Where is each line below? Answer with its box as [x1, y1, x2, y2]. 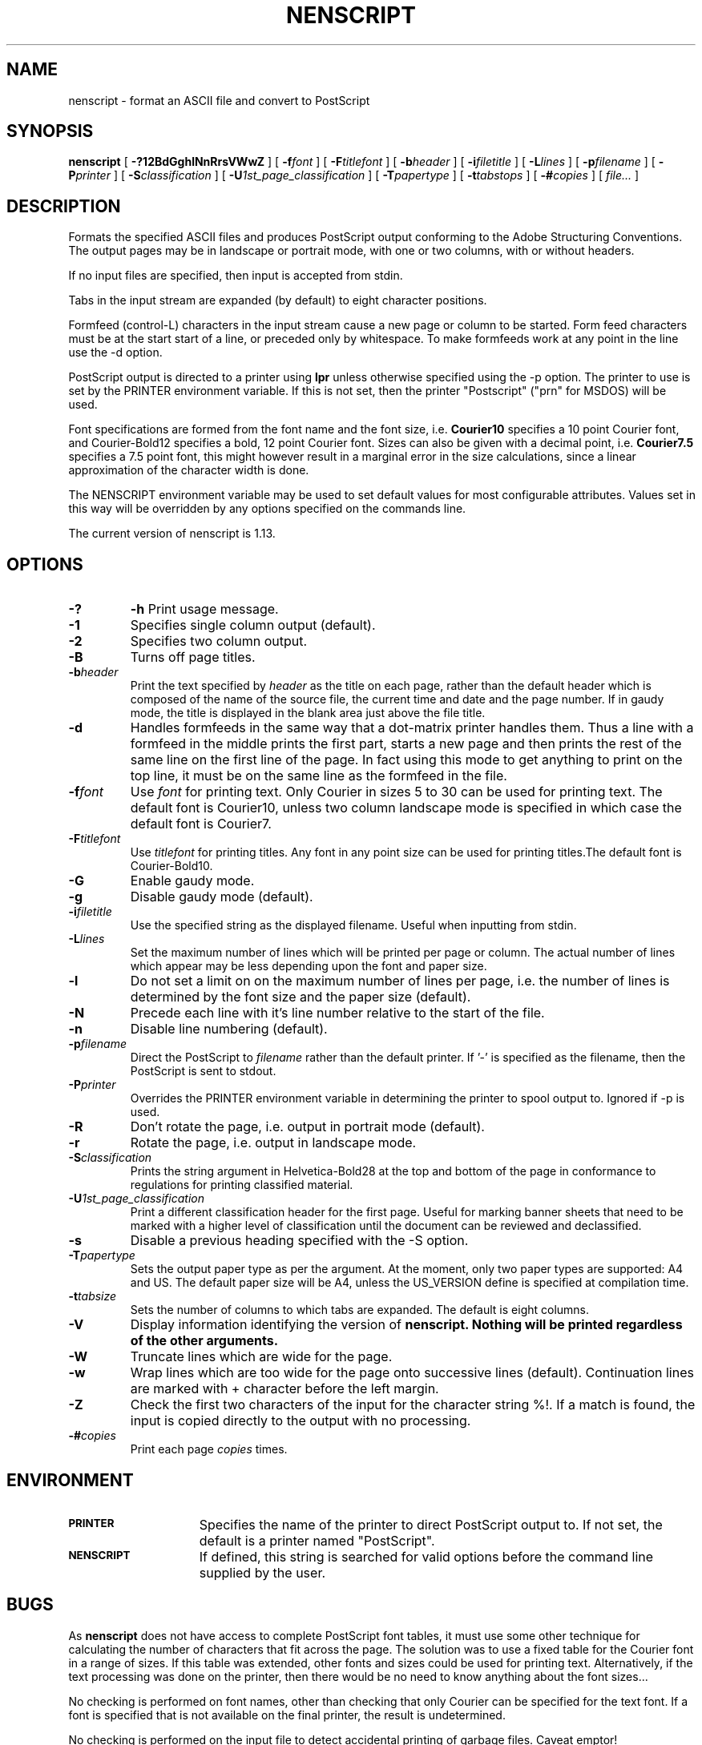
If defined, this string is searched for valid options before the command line [199, 1548, 654, 1565]
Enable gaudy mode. [130, 872, 255, 889]
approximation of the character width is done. [68, 463, 309, 478]
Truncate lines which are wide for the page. [130, 1348, 393, 1365]
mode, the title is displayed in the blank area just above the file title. [130, 706, 486, 720]
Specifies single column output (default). [130, 617, 376, 634]
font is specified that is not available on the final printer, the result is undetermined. [68, 1707, 506, 1722]
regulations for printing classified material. [130, 1178, 353, 1192]
